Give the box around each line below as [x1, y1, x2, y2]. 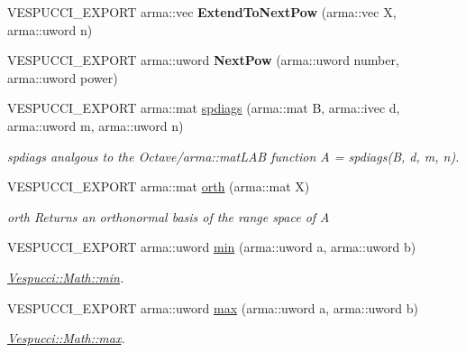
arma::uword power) [7, 68, 118, 87]
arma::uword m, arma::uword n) [7, 116, 184, 135]
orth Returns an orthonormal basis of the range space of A [7, 207, 330, 226]
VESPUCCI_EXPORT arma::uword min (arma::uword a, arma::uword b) [7, 237, 416, 256]
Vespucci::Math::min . [7, 267, 124, 286]
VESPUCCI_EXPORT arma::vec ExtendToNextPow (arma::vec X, [7, 3, 397, 21]
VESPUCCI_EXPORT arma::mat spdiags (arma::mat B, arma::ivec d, [7, 98, 400, 117]
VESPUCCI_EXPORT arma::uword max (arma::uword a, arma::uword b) [7, 298, 418, 317]
